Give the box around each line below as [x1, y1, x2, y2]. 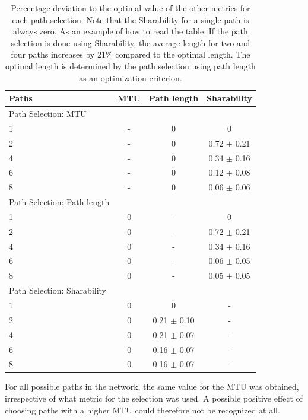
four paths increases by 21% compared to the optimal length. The [11, 48, 250, 61]
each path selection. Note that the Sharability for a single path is [12, 13, 249, 26]
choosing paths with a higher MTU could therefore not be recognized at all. [5, 403, 280, 416]
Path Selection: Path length [9, 196, 110, 208]
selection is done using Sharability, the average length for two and [11, 36, 250, 49]
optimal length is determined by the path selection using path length [5, 59, 256, 72]
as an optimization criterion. [79, 71, 182, 84]
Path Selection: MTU [9, 107, 87, 119]
